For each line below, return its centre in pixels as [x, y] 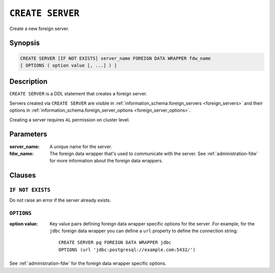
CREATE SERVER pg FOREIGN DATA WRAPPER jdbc [115, 243]
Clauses [23, 175]
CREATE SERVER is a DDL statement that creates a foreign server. [78, 94]
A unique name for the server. [81, 146]
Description [29, 82]
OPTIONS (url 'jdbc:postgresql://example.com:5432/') [127, 250]
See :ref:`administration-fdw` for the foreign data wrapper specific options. [88, 263]
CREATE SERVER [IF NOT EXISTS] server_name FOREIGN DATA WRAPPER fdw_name [116, 58]
